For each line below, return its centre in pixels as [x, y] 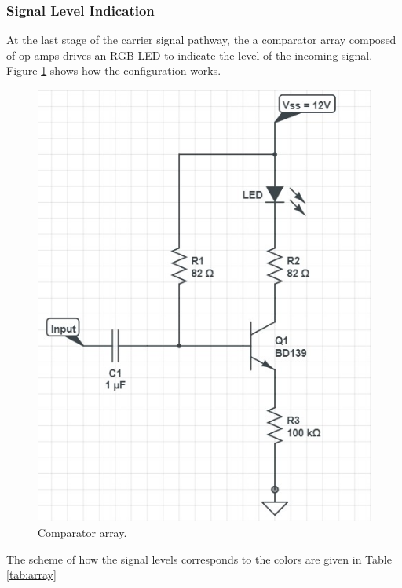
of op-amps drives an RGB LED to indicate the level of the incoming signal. [190, 55]
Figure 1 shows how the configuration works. [114, 70]
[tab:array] [31, 574]
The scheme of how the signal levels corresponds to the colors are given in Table [199, 559]
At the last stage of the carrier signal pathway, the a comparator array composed [201, 40]
